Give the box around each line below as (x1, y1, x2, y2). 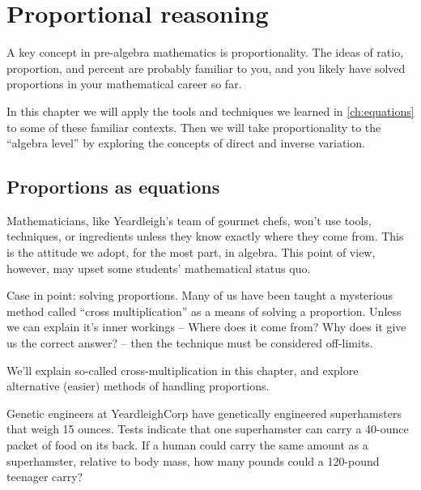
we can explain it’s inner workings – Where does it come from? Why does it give (6, 318, 406, 335)
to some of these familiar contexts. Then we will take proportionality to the (6, 118, 381, 135)
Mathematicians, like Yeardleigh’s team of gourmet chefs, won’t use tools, (6, 211, 372, 228)
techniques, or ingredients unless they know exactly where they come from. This (6, 228, 404, 245)
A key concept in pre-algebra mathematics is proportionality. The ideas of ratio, (6, 44, 404, 61)
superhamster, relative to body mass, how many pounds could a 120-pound (6, 452, 380, 469)
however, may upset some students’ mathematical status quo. (6, 259, 311, 276)
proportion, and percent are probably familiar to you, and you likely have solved (6, 59, 406, 76)
